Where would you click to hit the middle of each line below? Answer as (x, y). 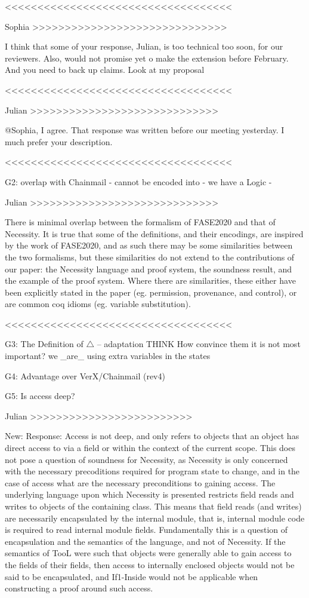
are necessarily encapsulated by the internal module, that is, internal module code (155, 518)
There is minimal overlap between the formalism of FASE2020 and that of (140, 222)
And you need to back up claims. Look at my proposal (105, 70)
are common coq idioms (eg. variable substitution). (98, 304)
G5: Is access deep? (40, 396)
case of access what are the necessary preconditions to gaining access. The (140, 482)
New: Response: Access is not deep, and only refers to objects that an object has (152, 436)
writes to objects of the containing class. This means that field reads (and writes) (153, 506)
